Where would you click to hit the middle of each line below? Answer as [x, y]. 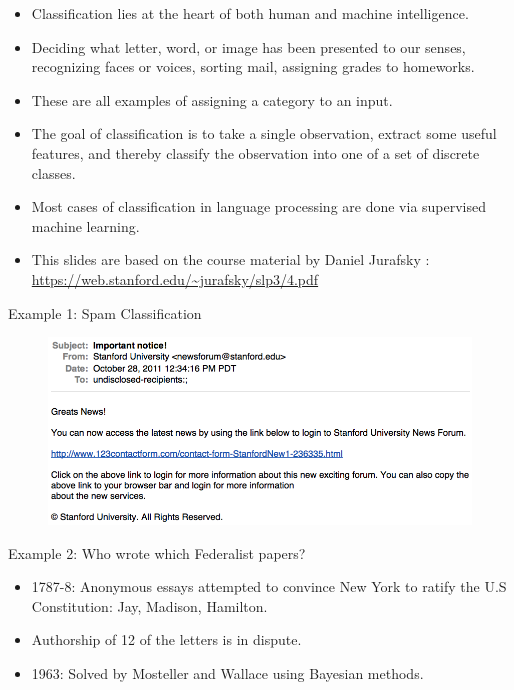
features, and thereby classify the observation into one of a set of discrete [255, 152]
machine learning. [85, 225]
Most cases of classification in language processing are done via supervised [259, 206]
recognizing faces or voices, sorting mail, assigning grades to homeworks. [253, 66]
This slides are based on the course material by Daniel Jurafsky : [230, 259]
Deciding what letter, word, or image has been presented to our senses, [248, 46]
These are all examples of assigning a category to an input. [212, 99]
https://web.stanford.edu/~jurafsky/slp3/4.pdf [175, 278]
